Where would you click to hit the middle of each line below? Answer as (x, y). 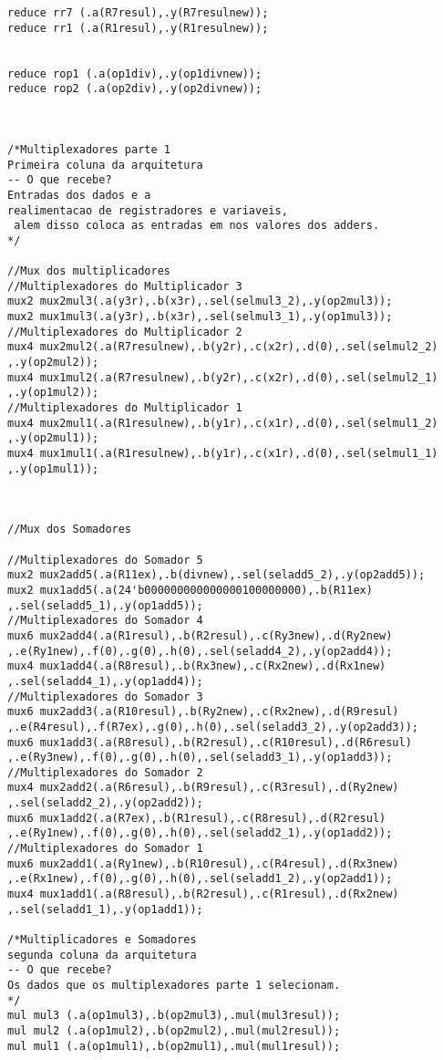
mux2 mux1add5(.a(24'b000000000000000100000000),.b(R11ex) (190, 590)
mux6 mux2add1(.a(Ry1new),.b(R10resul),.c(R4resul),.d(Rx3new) (203, 863)
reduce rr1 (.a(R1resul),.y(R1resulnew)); (138, 28)
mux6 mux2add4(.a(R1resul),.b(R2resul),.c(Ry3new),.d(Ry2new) (200, 635)
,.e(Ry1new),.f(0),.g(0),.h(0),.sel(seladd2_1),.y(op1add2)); (200, 833)
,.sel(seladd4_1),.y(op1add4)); (105, 681)
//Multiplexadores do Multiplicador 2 (125, 332)
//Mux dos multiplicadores (89, 271)
